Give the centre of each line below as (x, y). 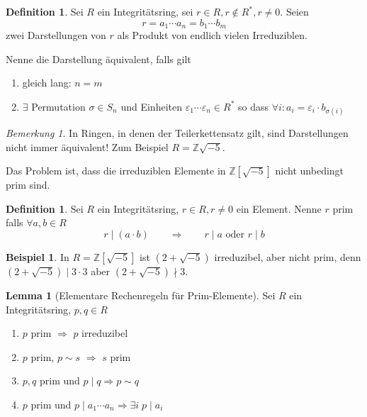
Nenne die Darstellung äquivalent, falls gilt (98, 59)
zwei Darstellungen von (56, 35)
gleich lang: (47, 83)
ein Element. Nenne (279, 208)
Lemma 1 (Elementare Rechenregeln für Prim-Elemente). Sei (141, 295)
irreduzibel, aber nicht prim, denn (288, 256)
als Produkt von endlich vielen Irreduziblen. (212, 35)
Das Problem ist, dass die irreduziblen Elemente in (116, 171)
